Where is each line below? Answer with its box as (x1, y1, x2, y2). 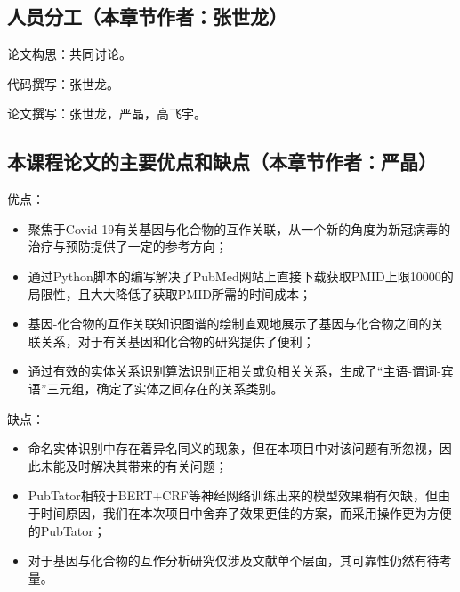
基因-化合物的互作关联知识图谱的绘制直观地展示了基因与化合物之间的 (28, 314, 432, 333)
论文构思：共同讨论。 (7, 45, 132, 63)
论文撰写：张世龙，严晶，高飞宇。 (7, 104, 206, 123)
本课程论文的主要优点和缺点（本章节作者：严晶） (7, 148, 437, 175)
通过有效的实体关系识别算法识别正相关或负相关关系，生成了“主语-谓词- (28, 361, 441, 380)
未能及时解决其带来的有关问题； (40, 456, 228, 474)
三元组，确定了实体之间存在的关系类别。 (46, 378, 284, 397)
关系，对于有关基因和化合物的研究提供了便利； (40, 331, 315, 350)
